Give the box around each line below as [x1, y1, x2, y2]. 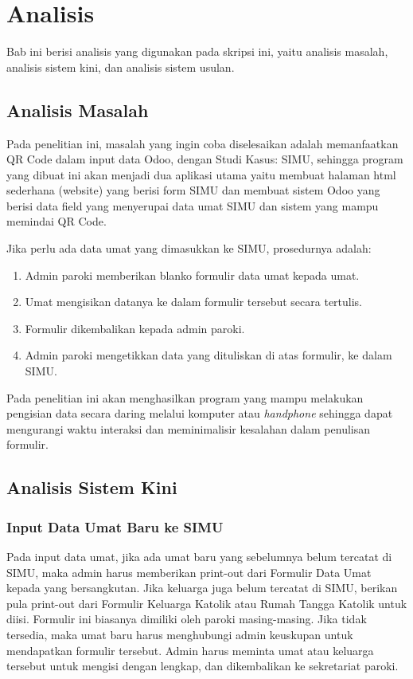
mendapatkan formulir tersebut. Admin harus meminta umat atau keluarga [6, 642, 374, 658]
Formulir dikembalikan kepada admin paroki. [25, 320, 245, 336]
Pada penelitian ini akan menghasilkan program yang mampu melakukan [6, 389, 364, 406]
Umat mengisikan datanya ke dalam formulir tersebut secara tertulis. [25, 293, 363, 310]
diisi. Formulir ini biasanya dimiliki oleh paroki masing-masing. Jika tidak [6, 610, 367, 627]
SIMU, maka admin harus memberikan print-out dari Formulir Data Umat [6, 563, 372, 580]
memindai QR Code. [6, 213, 107, 230]
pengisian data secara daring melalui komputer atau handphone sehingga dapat [6, 405, 393, 422]
